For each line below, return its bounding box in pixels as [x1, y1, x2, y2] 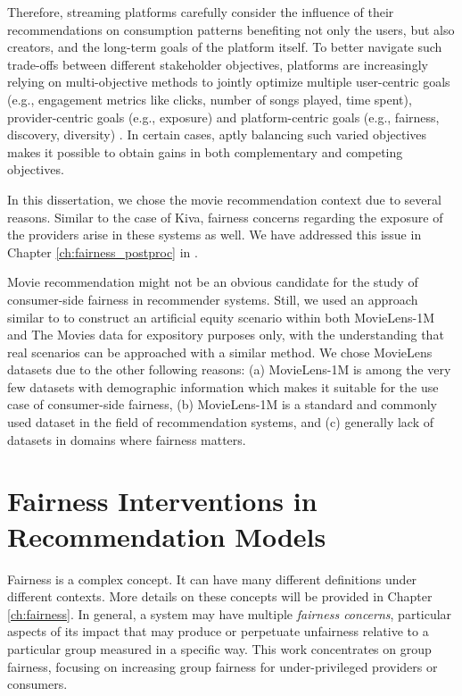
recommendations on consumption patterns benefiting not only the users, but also [7, 20, 455, 38]
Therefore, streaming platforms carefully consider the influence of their [7, 3, 394, 21]
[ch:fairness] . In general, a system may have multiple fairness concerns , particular [7, 604, 452, 623]
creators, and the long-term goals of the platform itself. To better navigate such [7, 38, 442, 56]
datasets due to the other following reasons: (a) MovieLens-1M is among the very [7, 360, 451, 379]
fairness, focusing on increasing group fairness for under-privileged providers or [7, 657, 438, 675]
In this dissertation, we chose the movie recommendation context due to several [7, 189, 441, 208]
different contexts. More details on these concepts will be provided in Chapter [7, 587, 433, 606]
